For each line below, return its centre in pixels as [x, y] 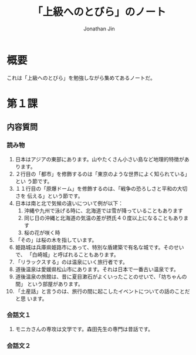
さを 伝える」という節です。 [49, 196]
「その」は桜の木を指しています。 [56, 240]
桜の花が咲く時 [42, 232]
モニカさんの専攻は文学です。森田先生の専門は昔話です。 [84, 329]
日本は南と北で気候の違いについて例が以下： [69, 203]
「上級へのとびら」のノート [99, 12]
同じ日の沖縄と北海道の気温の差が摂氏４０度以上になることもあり [104, 218]
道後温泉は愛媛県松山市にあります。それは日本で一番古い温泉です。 [97, 269]
